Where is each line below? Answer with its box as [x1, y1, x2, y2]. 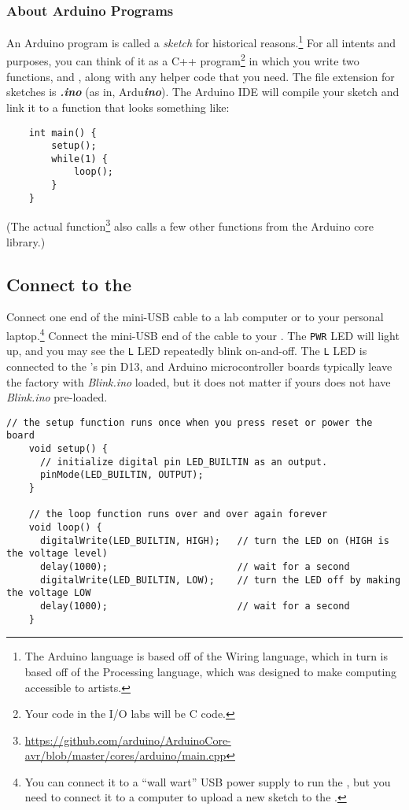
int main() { [28, 127, 97, 139]
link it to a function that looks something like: [6, 98, 230, 115]
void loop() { [28, 522, 102, 534]
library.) [6, 233, 46, 250]
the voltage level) [6, 548, 108, 560]
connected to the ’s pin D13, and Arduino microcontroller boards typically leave [6, 358, 392, 375]
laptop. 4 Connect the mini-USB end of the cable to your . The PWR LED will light [6, 325, 400, 343]
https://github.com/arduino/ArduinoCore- [24, 731, 231, 748]
